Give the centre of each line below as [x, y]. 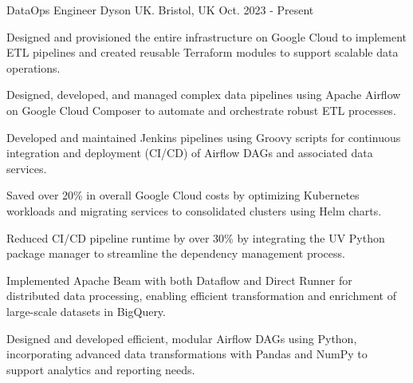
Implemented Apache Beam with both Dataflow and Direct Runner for [179, 280]
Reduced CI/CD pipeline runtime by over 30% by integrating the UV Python [196, 237]
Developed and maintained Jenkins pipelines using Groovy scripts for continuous [204, 137]
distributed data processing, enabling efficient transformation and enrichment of [201, 296]
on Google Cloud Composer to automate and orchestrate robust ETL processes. [201, 110]
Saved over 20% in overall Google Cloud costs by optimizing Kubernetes [183, 195]
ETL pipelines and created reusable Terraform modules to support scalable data [203, 52]
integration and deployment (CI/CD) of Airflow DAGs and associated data [190, 153]
